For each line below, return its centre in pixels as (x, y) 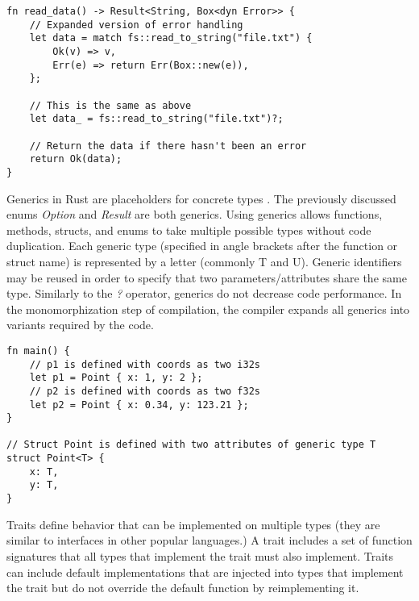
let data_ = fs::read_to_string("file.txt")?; (156, 119)
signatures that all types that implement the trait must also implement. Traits (200, 555)
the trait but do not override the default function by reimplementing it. (183, 588)
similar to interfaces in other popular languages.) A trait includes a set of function (209, 540)
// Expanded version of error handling (136, 25)
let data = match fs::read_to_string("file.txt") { (171, 38)
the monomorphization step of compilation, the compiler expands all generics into (208, 309)
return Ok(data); (76, 159)
